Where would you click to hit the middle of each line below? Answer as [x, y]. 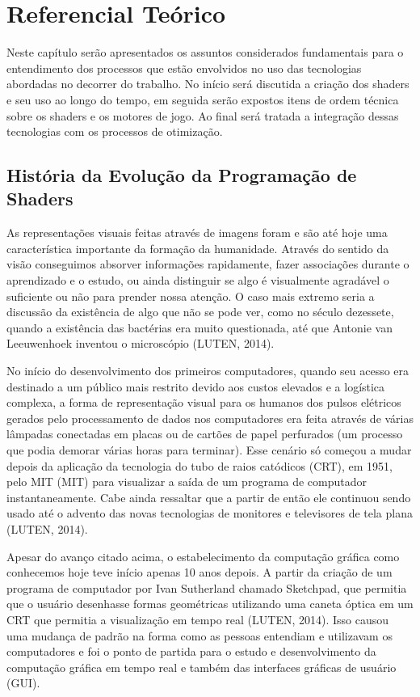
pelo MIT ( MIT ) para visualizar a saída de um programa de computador [187, 482]
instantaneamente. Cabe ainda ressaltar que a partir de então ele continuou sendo [209, 497]
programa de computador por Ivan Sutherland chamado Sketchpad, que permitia [207, 587]
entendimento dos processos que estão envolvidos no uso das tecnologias [184, 68]
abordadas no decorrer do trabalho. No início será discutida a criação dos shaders [208, 84]
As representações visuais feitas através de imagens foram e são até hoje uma [197, 232]
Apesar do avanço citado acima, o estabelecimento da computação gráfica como [203, 556]
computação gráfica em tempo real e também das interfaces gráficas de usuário [202, 667]
